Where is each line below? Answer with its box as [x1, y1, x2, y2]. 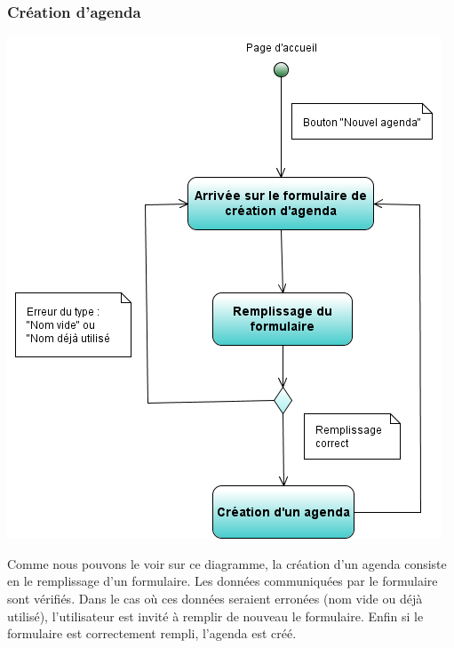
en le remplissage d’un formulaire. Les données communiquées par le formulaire [7, 572, 438, 590]
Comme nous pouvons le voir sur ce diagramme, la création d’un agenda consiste [7, 554, 447, 572]
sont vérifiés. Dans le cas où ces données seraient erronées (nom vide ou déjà [7, 589, 423, 607]
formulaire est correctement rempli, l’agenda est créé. [7, 624, 297, 643]
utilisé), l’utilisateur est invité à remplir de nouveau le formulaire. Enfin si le [7, 606, 424, 625]
